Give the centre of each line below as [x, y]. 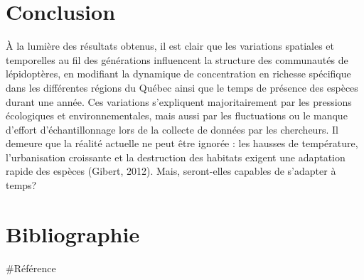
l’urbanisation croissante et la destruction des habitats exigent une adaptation [176, 157]
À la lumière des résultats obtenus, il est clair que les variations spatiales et [170, 46]
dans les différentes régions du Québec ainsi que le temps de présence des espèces [182, 87]
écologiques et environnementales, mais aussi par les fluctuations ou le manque [177, 115]
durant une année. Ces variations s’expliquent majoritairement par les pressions [179, 101]
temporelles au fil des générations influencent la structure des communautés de [177, 59]
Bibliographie [73, 233]
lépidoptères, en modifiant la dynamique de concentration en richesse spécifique [178, 74]
